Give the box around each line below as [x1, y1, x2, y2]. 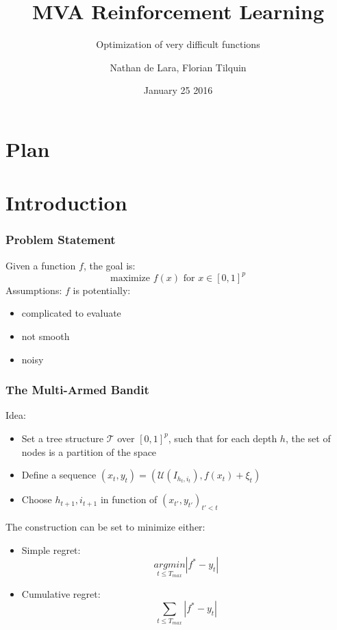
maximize [110, 273, 151, 283]
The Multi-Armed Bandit [5, 381, 149, 398]
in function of [100, 492, 158, 507]
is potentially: [73, 282, 131, 297]
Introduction [5, 189, 127, 217]
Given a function [5, 258, 76, 272]
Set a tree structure [21, 431, 103, 445]
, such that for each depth [168, 431, 277, 445]
